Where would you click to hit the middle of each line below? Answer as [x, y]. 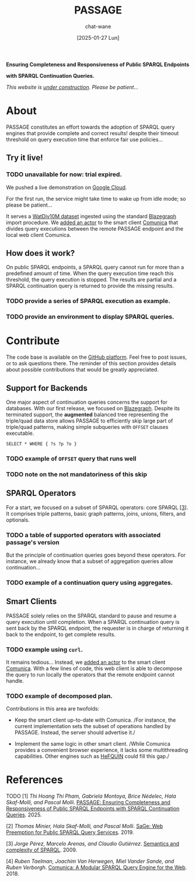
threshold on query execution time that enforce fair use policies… [85, 139]
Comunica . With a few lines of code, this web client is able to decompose [94, 668]
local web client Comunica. [39, 235]
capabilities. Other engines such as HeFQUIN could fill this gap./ [92, 756]
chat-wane [98, 26]
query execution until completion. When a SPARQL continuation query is [93, 622]
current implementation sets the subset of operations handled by [93, 726]
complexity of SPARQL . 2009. [42, 850]
